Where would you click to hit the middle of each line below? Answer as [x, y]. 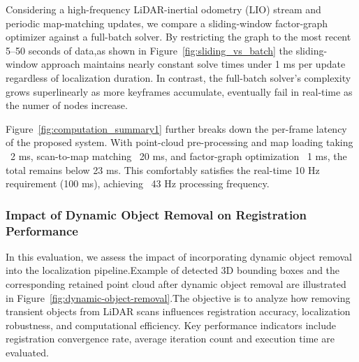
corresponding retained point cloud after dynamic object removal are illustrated [176, 284]
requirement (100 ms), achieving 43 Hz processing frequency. [138, 183]
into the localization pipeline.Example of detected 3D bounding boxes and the [173, 270]
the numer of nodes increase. [67, 105]
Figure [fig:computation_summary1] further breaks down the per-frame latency [176, 128]
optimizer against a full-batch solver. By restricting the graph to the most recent [178, 37]
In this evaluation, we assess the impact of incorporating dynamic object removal [179, 256]
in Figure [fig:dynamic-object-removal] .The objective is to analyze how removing [178, 297]
